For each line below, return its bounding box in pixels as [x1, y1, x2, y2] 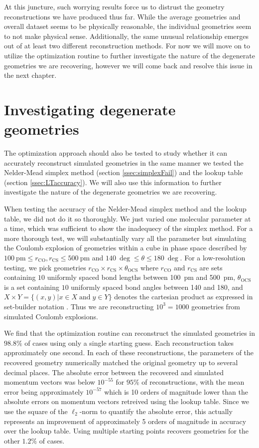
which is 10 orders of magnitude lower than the [104, 386, 248, 397]
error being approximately [4, 386, 84, 397]
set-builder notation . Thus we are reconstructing [4, 301, 154, 311]
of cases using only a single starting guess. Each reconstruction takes [24, 337, 234, 348]
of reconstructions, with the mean [141, 377, 245, 387]
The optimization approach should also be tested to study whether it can [4, 148, 227, 158]
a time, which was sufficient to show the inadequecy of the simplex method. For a [4, 223, 253, 233]
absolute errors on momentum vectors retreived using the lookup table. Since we [4, 396, 250, 407]
